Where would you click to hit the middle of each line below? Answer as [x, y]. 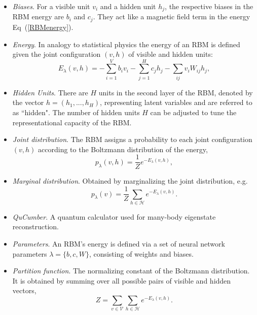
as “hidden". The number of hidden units [76, 112]
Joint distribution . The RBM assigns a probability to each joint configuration [132, 139]
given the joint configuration [57, 54]
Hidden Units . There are [50, 92]
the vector [28, 102]
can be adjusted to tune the [193, 112]
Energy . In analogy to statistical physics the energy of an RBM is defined [126, 44]
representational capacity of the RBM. [72, 122]
